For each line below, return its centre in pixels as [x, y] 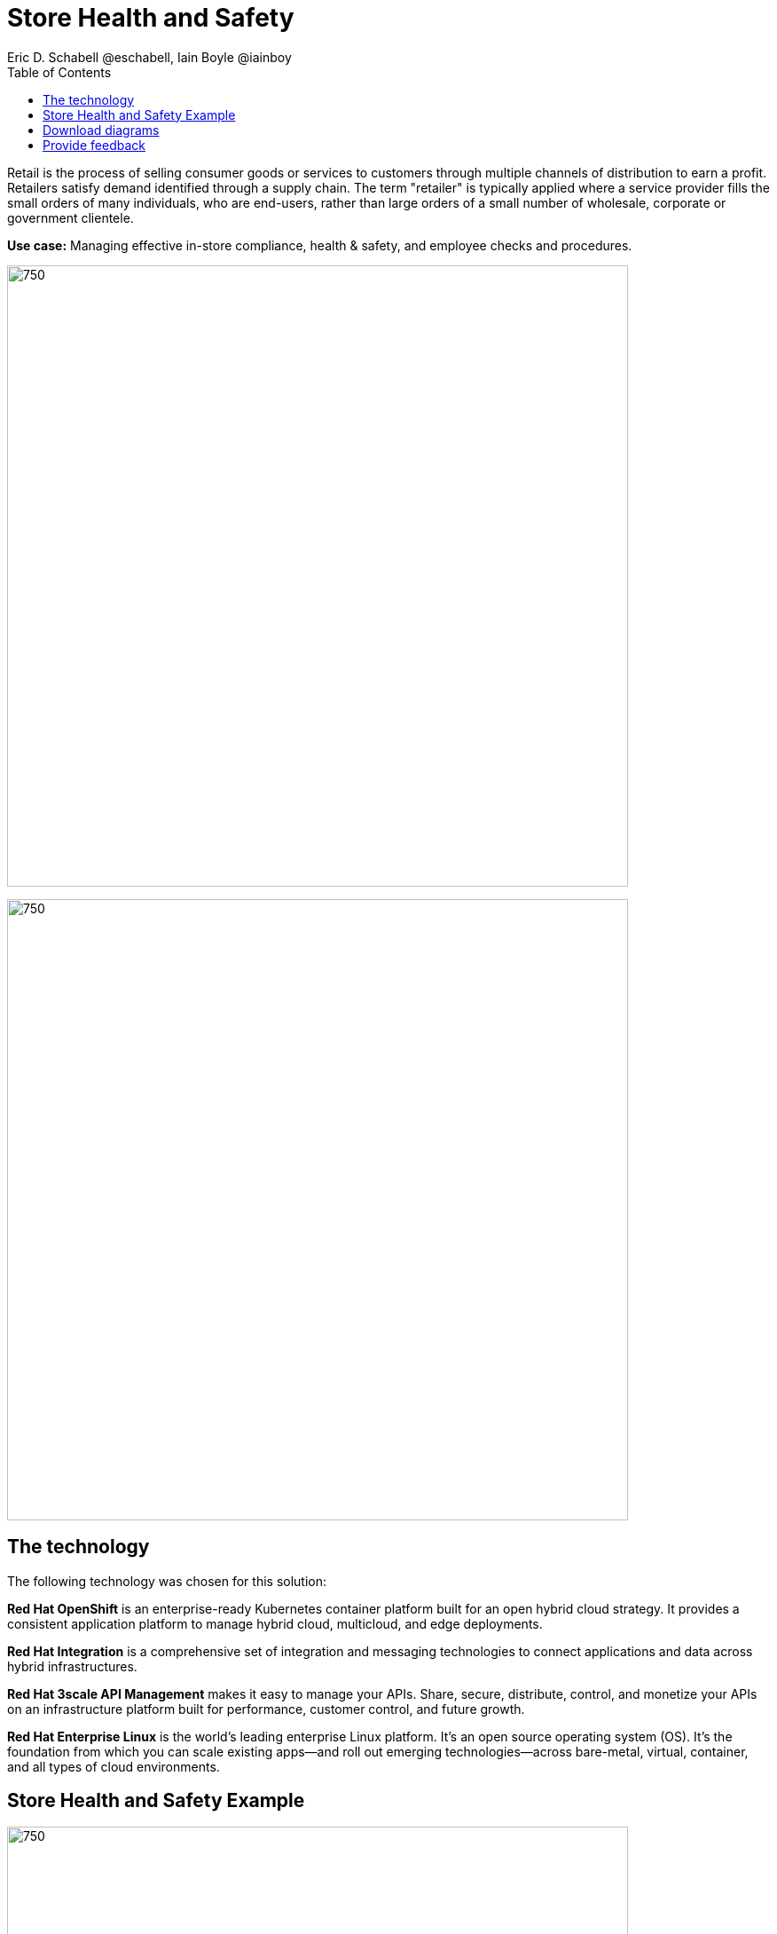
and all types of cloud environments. [114, 1766]
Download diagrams [101, 130]
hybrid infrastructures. [72, 1666]
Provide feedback [94, 145]
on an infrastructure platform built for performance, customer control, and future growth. [266, 1709]
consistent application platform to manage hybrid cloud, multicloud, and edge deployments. [275, 1623]
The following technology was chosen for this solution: [167, 1581]
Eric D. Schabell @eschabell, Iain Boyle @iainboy [149, 57]
